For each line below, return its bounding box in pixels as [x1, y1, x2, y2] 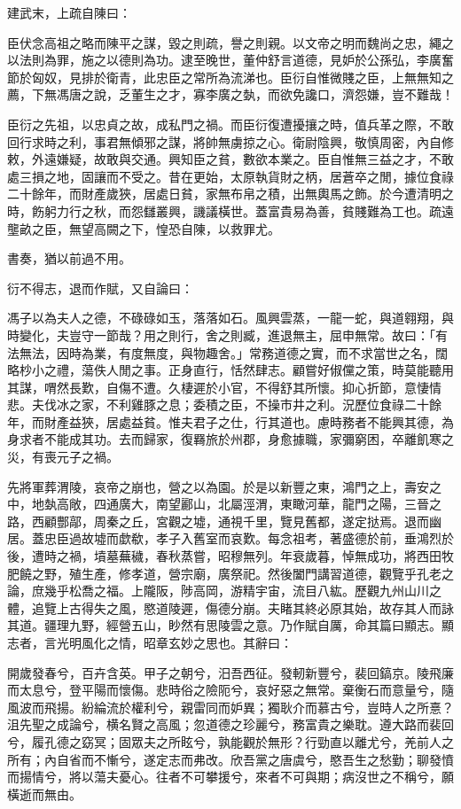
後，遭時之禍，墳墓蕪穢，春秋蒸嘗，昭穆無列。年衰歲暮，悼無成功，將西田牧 [7, 547, 454, 565]
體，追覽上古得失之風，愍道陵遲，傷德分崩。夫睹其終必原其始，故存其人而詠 [7, 598, 454, 617]
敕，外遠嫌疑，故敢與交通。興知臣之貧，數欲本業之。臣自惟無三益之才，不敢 [7, 150, 454, 168]
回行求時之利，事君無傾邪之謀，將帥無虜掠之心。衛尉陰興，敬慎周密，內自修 [7, 132, 454, 151]
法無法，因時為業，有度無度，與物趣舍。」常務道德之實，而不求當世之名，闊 [7, 343, 448, 362]
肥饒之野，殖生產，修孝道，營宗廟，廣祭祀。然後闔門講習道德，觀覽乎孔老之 [7, 564, 454, 582]
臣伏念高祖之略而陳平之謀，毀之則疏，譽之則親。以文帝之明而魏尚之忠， [7, 33, 429, 51]
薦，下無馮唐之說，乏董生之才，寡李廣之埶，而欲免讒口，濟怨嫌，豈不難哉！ [7, 85, 454, 104]
